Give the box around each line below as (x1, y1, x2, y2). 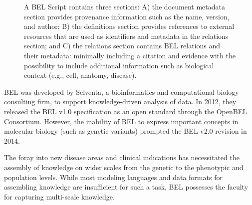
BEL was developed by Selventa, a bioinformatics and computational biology (4, 86, 239, 97)
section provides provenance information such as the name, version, (24, 11, 230, 21)
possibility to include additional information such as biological (24, 60, 214, 70)
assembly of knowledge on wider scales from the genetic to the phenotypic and (4, 162, 244, 172)
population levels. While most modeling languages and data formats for (4, 172, 223, 182)
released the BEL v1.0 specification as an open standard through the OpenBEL (4, 106, 247, 116)
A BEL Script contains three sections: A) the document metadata (24, 1, 225, 11)
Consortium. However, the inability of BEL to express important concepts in (4, 116, 239, 126)
